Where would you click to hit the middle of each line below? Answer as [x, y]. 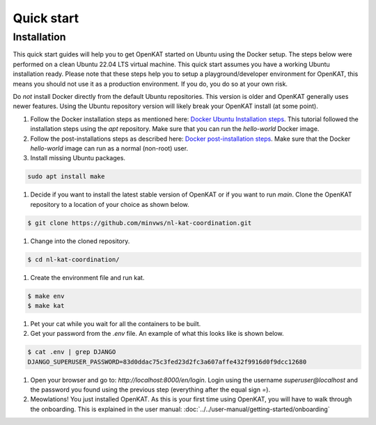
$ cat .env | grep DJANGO [72, 352]
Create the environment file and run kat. [87, 277]
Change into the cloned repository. [80, 241]
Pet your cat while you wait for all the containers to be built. [116, 323]
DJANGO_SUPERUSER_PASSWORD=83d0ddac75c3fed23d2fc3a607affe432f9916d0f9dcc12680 [167, 362]
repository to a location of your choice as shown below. [110, 204]
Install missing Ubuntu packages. [78, 158]
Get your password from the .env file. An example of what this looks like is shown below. [157, 334]
